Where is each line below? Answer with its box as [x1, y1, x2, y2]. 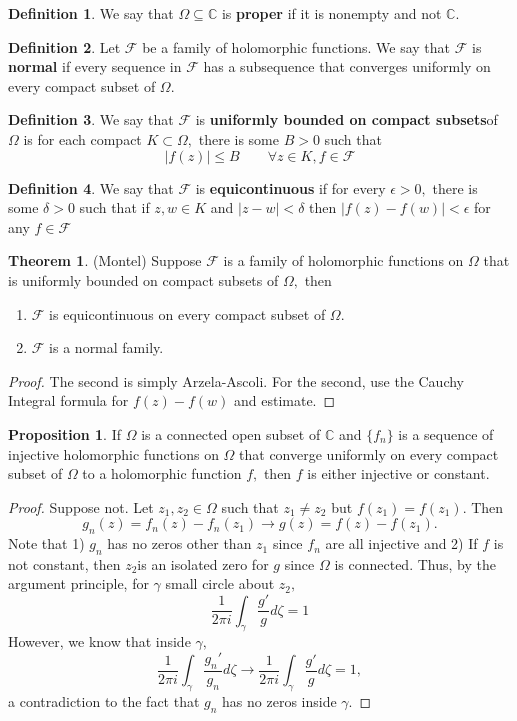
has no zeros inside [222, 690, 337, 711]
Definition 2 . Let [8, 36, 121, 57]
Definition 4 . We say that [8, 177, 174, 198]
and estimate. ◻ [233, 390, 336, 411]
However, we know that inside [8, 631, 191, 652]
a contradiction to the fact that [8, 690, 200, 711]
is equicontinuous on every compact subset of [49, 303, 326, 324]
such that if [79, 197, 150, 218]
